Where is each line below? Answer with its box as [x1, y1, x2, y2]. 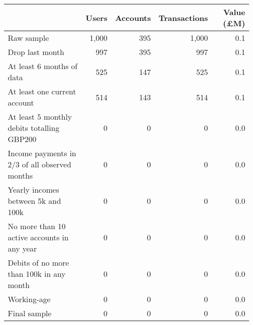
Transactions [159, 12, 208, 23]
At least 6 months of [8, 60, 78, 72]
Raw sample [8, 32, 49, 43]
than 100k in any [8, 268, 66, 279]
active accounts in [8, 232, 69, 243]
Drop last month [8, 46, 64, 57]
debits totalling [8, 122, 59, 133]
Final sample [8, 307, 52, 319]
